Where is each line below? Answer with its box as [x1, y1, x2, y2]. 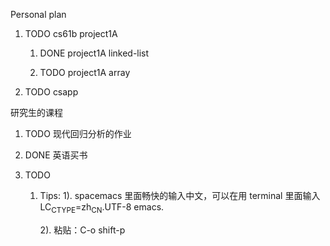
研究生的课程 [10, 107, 63, 118]
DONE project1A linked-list [39, 47, 150, 59]
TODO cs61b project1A [24, 28, 118, 39]
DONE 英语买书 [24, 149, 88, 161]
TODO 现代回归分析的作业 [24, 128, 132, 139]
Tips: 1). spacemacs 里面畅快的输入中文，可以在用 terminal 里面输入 [39, 190, 321, 201]
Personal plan [10, 9, 67, 20]
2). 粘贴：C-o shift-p [39, 224, 126, 236]
